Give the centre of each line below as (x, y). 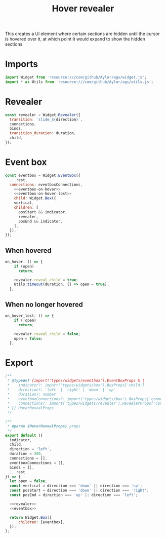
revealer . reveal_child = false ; (47, 334)
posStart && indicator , (43, 212)
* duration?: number (32, 394)
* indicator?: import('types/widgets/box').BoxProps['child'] (76, 385)
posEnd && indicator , (41, 221)
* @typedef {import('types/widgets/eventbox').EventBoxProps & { (76, 381)
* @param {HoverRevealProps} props (44, 426)
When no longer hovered (44, 304)
